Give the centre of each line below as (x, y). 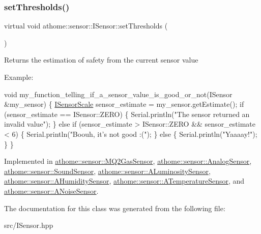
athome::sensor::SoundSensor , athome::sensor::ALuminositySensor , (107, 171)
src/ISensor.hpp (29, 225)
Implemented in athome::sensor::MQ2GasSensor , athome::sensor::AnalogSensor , (128, 161)
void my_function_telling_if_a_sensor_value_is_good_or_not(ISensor (118, 94)
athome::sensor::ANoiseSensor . (51, 191)
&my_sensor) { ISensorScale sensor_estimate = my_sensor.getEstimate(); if (124, 104)
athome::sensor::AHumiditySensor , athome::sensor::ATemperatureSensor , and (124, 181)
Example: (19, 77)
